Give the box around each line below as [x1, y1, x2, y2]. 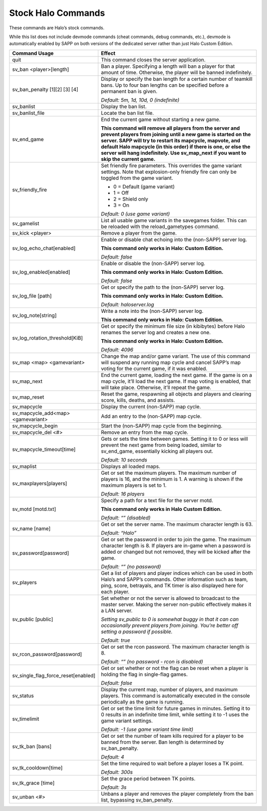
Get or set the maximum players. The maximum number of [100, 469, 237, 476]
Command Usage [12, 50, 54, 56]
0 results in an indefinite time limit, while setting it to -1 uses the [100, 711, 249, 718]
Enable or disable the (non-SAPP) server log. [100, 260, 205, 267]
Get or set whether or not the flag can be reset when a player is [100, 664, 249, 671]
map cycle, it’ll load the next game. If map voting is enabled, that [100, 378, 251, 385]
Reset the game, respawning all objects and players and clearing [100, 390, 252, 397]
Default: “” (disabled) [100, 514, 151, 521]
